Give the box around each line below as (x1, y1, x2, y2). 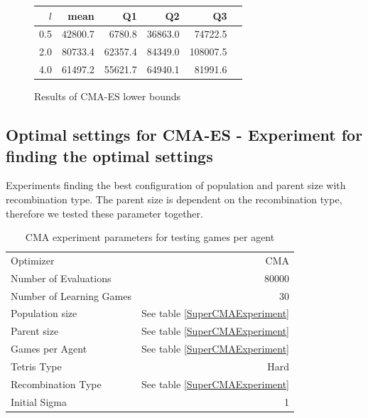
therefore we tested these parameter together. (6, 205, 203, 220)
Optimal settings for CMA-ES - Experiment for (6, 124, 363, 146)
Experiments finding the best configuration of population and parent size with (6, 178, 346, 193)
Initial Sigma (11, 394, 67, 409)
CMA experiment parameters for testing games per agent (25, 230, 275, 245)
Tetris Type (11, 359, 62, 373)
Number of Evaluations (11, 270, 112, 285)
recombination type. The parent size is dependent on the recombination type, (6, 191, 342, 206)
